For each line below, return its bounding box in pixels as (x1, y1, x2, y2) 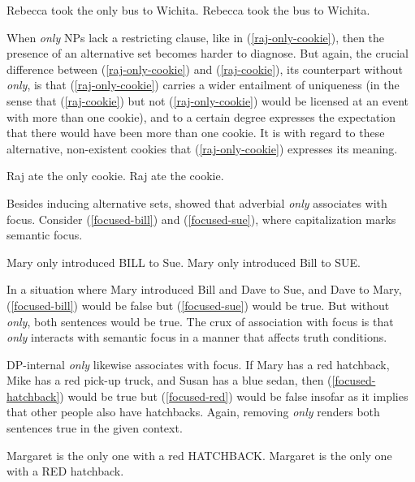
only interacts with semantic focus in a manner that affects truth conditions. (6, 329, 387, 346)
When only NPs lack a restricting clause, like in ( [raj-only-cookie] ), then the (6, 28, 385, 45)
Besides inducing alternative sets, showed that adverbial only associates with (6, 194, 387, 211)
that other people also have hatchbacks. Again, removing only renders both (6, 403, 380, 420)
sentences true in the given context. (6, 420, 183, 437)
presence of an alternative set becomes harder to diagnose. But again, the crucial (6, 45, 409, 62)
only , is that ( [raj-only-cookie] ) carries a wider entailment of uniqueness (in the (6, 76, 400, 93)
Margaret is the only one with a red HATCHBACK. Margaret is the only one (6, 446, 392, 463)
